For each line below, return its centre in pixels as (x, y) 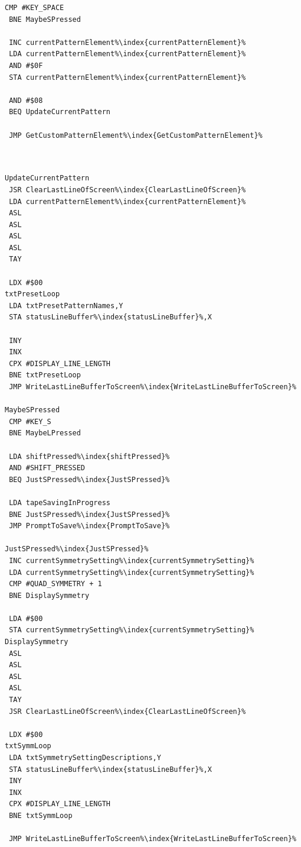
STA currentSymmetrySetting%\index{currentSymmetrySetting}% (132, 630)
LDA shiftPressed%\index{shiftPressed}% (89, 456)
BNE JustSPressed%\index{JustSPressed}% (89, 514)
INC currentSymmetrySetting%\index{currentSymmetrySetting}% (132, 560)
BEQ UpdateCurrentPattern (60, 112)
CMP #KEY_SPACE (35, 8)
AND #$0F (26, 65)
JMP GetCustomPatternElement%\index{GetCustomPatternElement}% (136, 135)
